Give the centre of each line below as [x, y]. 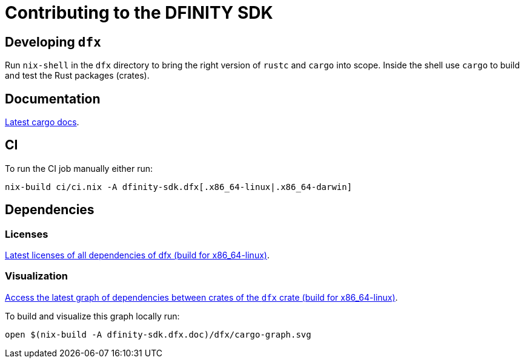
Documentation [53, 99]
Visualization [36, 276]
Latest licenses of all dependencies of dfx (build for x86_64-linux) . [137, 255]
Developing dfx [53, 42]
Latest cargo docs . [42, 122]
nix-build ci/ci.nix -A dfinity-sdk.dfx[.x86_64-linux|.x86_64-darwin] [179, 187]
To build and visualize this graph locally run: [92, 316]
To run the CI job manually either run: [79, 168]
